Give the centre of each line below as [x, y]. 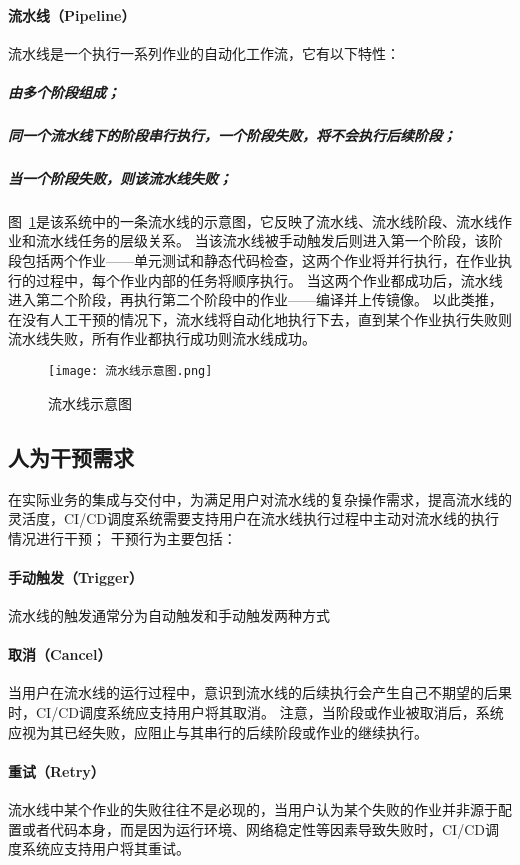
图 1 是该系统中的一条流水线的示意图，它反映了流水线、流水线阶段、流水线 [253, 220]
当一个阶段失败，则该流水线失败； [120, 177]
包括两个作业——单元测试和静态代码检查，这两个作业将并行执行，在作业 [259, 260]
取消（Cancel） [60, 654]
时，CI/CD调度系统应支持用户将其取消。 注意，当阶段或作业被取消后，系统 [256, 712]
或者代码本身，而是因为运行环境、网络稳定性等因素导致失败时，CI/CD [253, 828]
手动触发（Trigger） [76, 576]
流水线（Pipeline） [72, 14]
